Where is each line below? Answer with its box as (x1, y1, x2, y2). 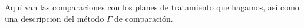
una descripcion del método (5, 12, 104, 24)
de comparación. (114, 12, 173, 24)
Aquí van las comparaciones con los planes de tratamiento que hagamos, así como (5, 1, 299, 13)
